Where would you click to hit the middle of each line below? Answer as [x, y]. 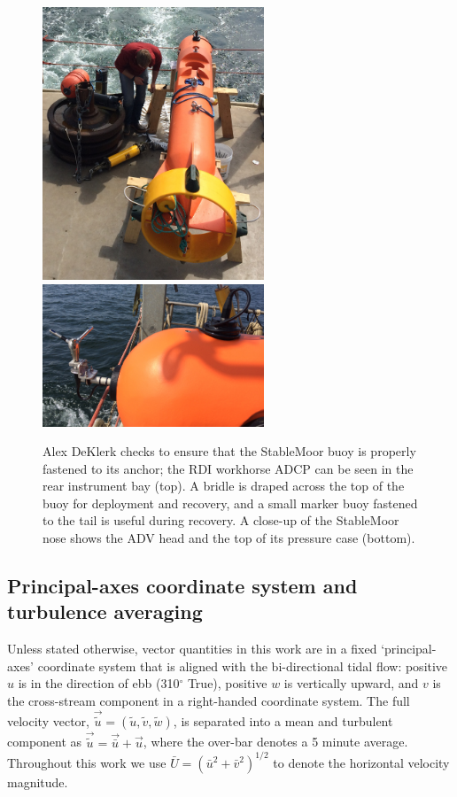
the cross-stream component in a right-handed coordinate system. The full [209, 701]
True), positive [227, 683]
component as [45, 742]
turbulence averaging [105, 611]
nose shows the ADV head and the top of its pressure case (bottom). [229, 538]
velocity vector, [48, 721]
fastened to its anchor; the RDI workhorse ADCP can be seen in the [228, 468]
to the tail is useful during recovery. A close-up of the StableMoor [221, 520]
